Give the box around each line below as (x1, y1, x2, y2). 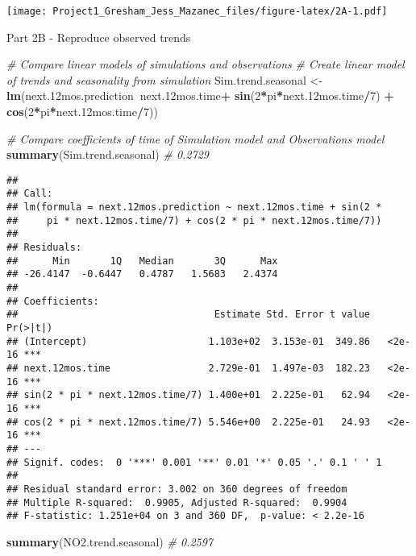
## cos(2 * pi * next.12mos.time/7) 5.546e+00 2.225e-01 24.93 (6, 416, 371, 428)
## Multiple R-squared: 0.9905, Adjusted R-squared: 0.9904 (6, 496, 347, 508)
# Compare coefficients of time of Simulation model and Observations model (6, 130, 385, 147)
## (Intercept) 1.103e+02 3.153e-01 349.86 (6, 335, 371, 347)
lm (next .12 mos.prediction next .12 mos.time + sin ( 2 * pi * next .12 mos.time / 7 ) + (6, 87, 394, 104)
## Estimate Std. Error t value (6, 309, 371, 321)
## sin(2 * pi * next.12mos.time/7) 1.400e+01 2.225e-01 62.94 (6, 389, 371, 401)
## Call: (6, 188, 53, 200)
